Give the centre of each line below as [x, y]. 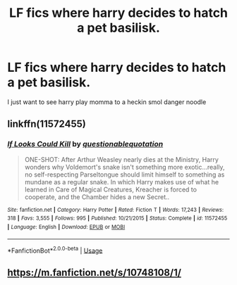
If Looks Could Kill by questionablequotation [85, 144]
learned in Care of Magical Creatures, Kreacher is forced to [111, 189]
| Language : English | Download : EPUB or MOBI [66, 227]
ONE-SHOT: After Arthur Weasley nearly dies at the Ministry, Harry [121, 159]
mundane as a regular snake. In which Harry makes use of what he [122, 182]
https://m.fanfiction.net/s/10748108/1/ [95, 272]
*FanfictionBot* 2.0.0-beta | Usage [55, 250]
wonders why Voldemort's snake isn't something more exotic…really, [124, 167]
